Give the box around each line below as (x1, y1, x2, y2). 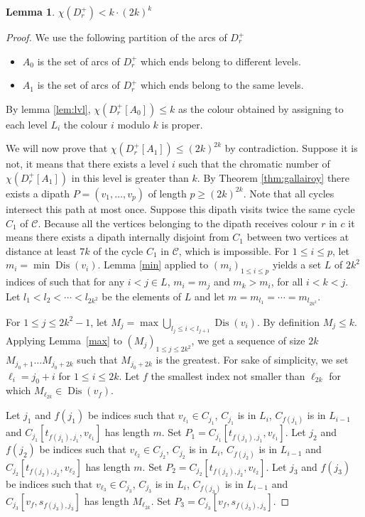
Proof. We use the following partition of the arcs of (6, 30, 227, 44)
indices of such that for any (6, 274, 125, 289)
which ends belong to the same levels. (141, 77, 304, 92)
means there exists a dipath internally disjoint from (6, 229, 229, 244)
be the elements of (102, 288, 182, 303)
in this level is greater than (71, 170, 189, 185)
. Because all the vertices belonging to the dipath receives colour (38, 215, 318, 230)
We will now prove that (6, 141, 108, 156)
